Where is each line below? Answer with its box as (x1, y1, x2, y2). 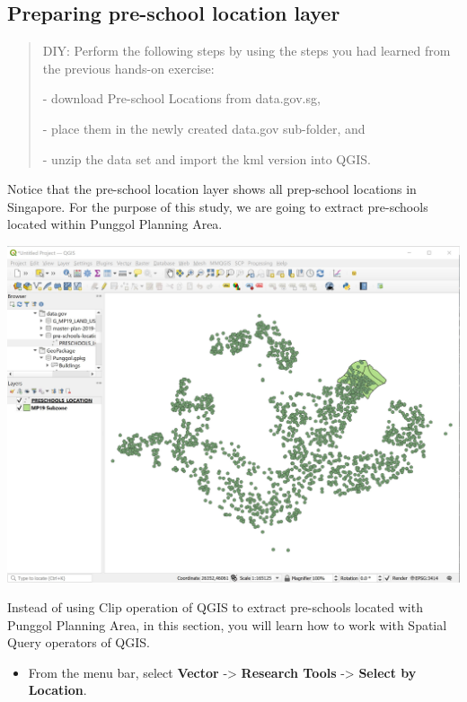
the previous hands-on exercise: (42, 58, 215, 77)
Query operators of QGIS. (7, 633, 150, 652)
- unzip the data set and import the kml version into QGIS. (42, 149, 371, 168)
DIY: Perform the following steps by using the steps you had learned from (42, 41, 451, 60)
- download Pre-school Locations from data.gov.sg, (42, 89, 321, 108)
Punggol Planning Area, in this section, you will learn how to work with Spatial (7, 615, 447, 634)
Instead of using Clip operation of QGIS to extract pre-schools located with (7, 598, 423, 617)
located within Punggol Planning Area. (7, 215, 223, 233)
